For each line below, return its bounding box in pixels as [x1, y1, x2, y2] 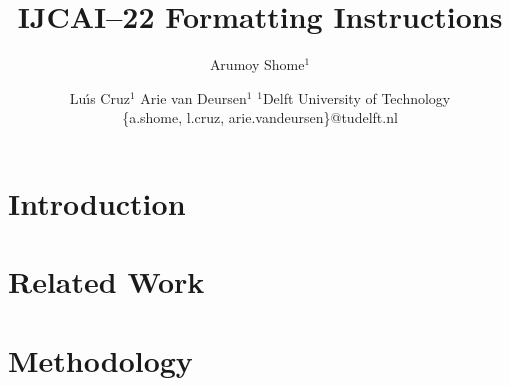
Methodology [8, 339, 193, 380]
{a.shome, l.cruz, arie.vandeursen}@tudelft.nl [122, 107, 398, 128]
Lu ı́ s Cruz [69, 87, 130, 108]
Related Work [8, 261, 205, 302]
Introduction [8, 182, 186, 223]
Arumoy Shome [209, 54, 305, 75]
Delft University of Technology [262, 87, 451, 108]
